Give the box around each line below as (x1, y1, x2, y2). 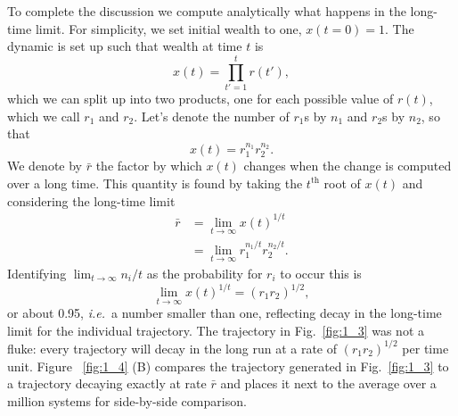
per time (402, 338, 449, 357)
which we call (7, 106, 80, 125)
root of (323, 173, 361, 192)
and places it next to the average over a (220, 374, 437, 393)
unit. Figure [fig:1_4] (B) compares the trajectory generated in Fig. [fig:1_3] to (7, 356, 449, 375)
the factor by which (95, 156, 202, 175)
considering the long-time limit (7, 191, 176, 210)
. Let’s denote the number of (134, 106, 290, 125)
